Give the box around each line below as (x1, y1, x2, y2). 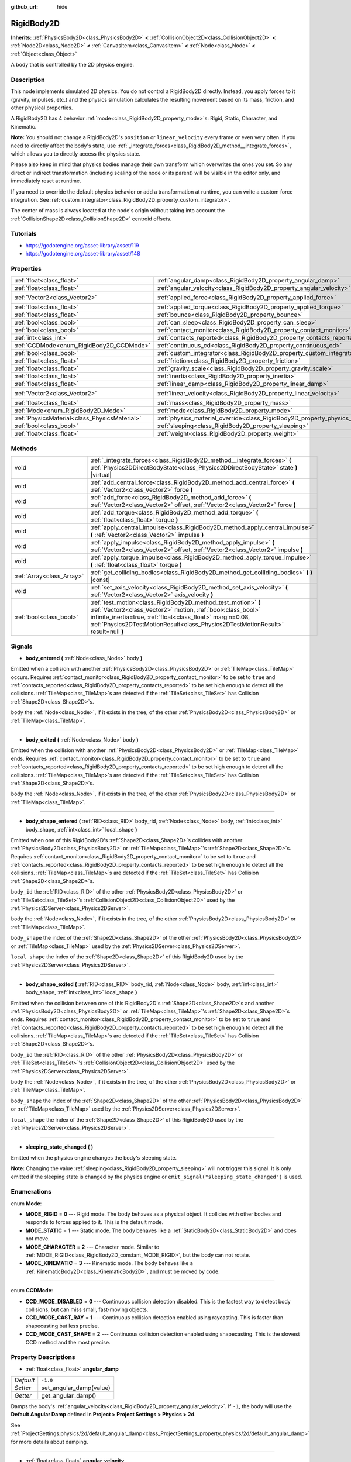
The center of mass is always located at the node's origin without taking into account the (11, 207, 225, 214)
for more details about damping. (11, 1438, 88, 1445)
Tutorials (11, 230, 37, 238)
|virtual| (90, 471, 112, 479)
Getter (14, 1392, 32, 1400)
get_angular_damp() (41, 1392, 97, 1400)
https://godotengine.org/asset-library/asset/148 (25, 250, 140, 257)
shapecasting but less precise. (25, 1322, 99, 1329)
